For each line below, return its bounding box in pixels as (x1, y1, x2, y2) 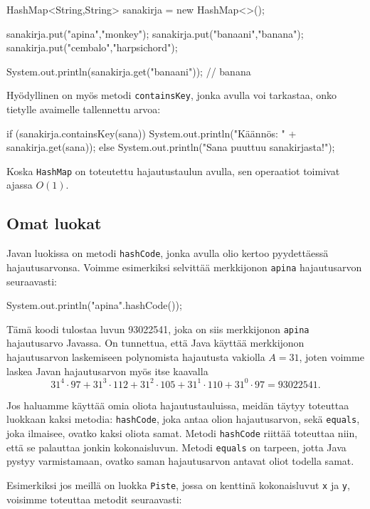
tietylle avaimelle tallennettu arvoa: (6, 102, 161, 117)
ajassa (6, 177, 33, 192)
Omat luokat (6, 212, 102, 234)
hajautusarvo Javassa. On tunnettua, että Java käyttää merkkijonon (6, 335, 305, 350)
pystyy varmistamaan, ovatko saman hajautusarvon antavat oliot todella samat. (6, 453, 354, 468)
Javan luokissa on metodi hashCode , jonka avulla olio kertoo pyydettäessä (6, 246, 329, 261)
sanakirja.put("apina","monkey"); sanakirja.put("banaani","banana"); (6, 26, 304, 41)
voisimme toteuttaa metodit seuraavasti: (6, 491, 182, 506)
